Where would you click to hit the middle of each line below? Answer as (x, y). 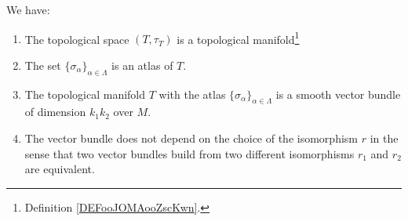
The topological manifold (85, 94)
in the (384, 138)
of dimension (55, 112)
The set (43, 65)
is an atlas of (142, 65)
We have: (28, 9)
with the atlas (192, 94)
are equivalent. (60, 169)
